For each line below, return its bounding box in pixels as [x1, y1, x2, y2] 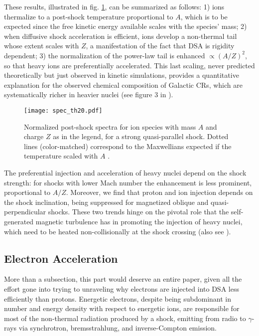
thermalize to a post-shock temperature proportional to [4, 11, 173, 21]
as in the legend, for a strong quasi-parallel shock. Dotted [53, 131, 229, 142]
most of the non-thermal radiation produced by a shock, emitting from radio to [4, 313, 246, 323]
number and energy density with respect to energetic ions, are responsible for [4, 303, 240, 314]
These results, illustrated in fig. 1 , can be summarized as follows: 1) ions [4, 1, 225, 11]
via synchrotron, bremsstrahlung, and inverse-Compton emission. [18, 323, 217, 333]
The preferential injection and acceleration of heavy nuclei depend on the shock [4, 167, 247, 177]
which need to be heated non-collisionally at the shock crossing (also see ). [4, 226, 231, 236]
